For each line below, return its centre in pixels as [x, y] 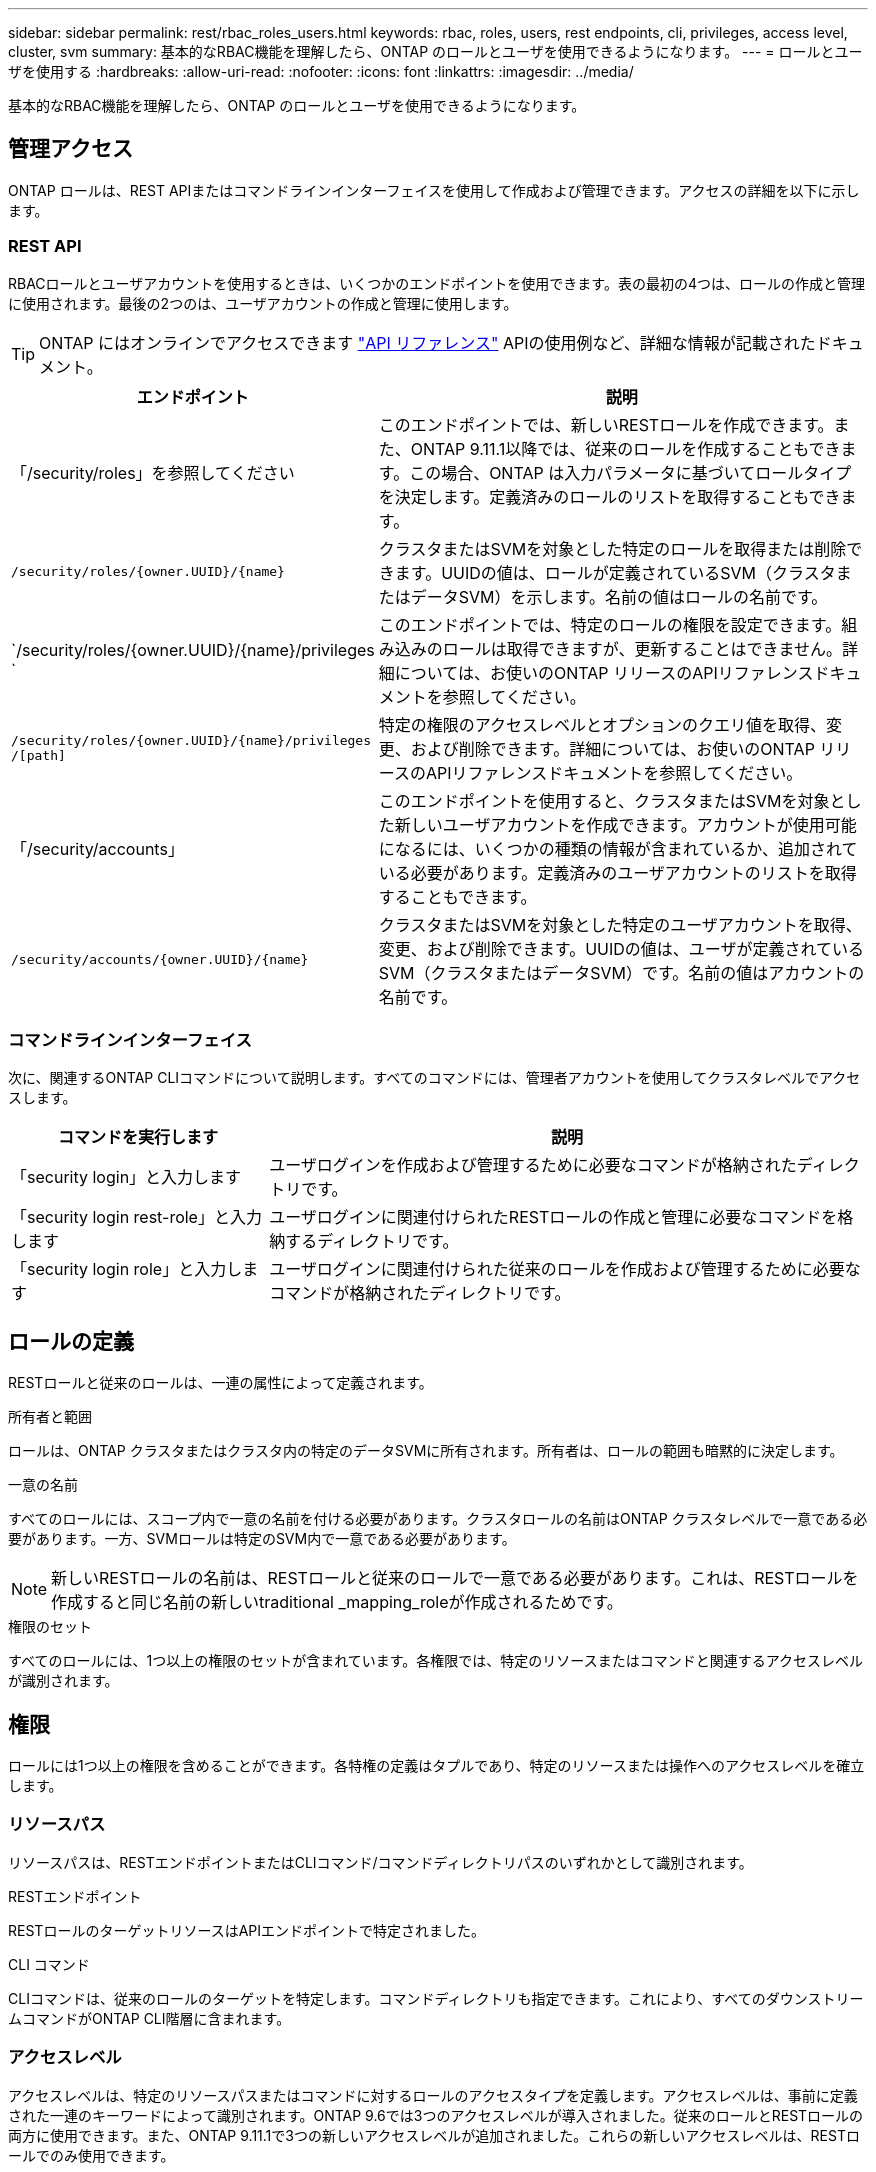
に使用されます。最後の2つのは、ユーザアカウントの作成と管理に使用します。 [263, 303]
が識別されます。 [63, 1681]
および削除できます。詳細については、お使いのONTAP [612, 748]
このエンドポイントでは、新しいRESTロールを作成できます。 [606, 424]
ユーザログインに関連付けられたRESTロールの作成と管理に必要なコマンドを [553, 1217]
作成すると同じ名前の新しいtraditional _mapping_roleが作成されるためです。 [337, 1602]
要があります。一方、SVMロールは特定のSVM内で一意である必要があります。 [262, 1539]
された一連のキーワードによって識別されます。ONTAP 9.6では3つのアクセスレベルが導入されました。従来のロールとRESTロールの [436, 2115]
